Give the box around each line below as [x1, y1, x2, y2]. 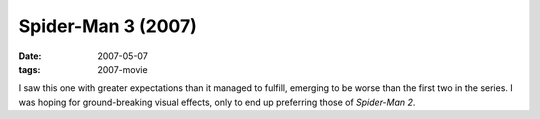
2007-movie [97, 63, 149, 75]
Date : [18, 50, 42, 62]
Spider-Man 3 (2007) [18, 15, 197, 37]
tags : [18, 63, 41, 75]
